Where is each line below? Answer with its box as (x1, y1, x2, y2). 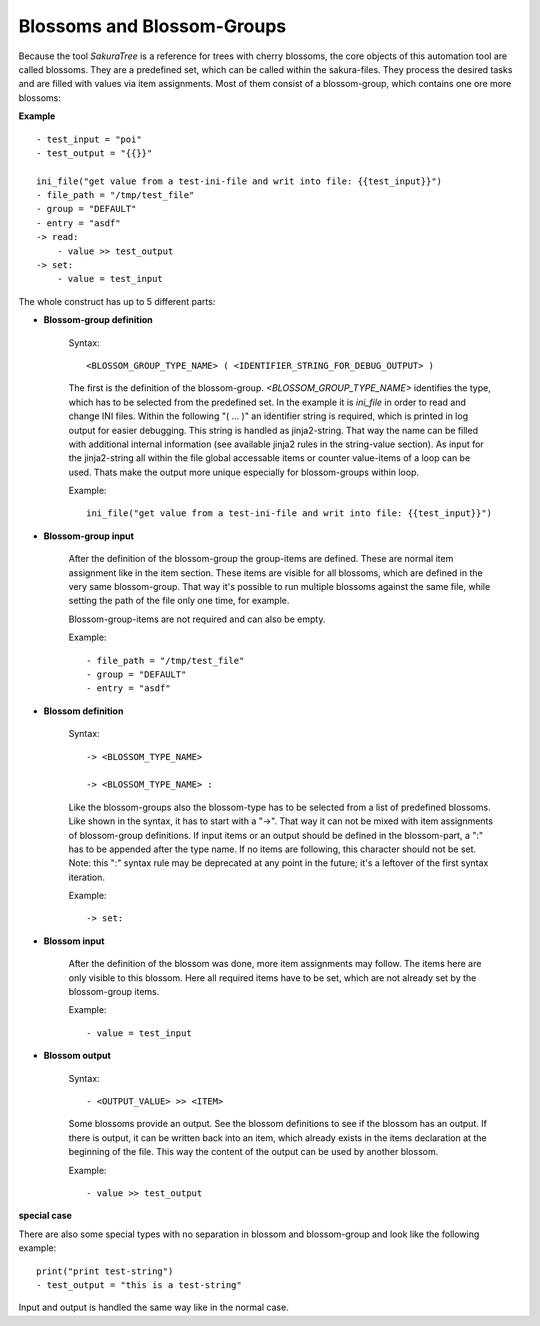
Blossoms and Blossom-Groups (18, 15, 287, 37)
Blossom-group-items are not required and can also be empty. (68, 613, 326, 625)
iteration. (68, 871, 105, 883)
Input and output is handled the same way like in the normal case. (18, 1301, 289, 1314)
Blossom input (43, 935, 105, 947)
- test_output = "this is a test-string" (36, 1279, 242, 1290)
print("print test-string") (36, 1265, 174, 1277)
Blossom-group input (43, 530, 135, 542)
